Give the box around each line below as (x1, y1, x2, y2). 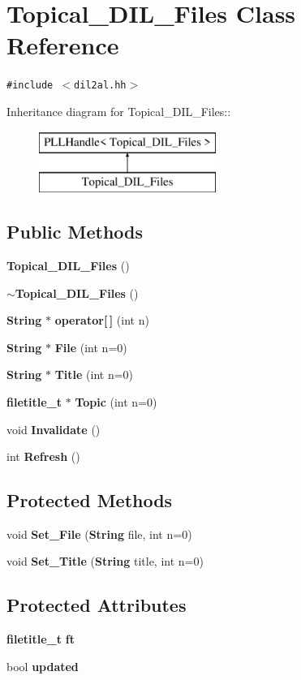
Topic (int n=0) (75, 393, 157, 410)
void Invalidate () (6, 420, 101, 437)
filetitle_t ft (6, 631, 75, 648)
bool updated (6, 657, 79, 674)
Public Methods (6, 219, 144, 244)
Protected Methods (6, 488, 173, 513)
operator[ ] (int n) (54, 312, 149, 329)
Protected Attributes (6, 592, 187, 618)
